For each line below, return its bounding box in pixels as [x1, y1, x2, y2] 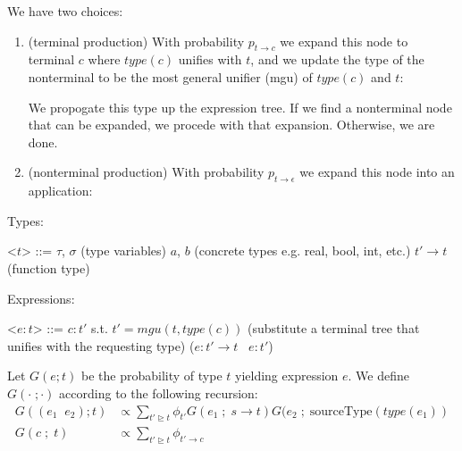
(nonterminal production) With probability [28, 163, 265, 181]
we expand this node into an [299, 163, 455, 181]
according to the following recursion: [59, 383, 258, 402]
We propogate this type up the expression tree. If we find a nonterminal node [28, 97, 452, 116]
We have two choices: [7, 2, 123, 20]
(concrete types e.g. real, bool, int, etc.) [194, 241, 411, 260]
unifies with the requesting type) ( [7, 336, 195, 355]
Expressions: [7, 288, 75, 307]
